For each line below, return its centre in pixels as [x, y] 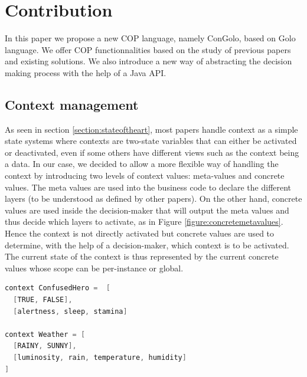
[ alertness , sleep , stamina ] [70, 311]
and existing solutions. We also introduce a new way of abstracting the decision [148, 61]
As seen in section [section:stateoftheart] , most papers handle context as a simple [151, 129]
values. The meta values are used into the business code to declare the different [148, 187]
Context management [72, 104]
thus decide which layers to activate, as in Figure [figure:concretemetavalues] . [144, 222]
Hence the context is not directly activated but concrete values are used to [140, 233]
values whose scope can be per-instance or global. [94, 268]
